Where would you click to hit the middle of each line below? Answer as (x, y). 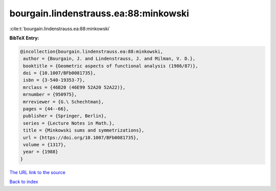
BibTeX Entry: (24, 38)
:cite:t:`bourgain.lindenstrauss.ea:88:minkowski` (60, 29)
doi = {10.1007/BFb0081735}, (60, 73)
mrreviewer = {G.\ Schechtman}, (64, 102)
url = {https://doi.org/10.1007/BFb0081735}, (81, 137)
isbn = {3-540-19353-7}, (54, 80)
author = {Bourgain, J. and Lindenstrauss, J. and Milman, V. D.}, (109, 59)
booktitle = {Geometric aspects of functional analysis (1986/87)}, (111, 66)
